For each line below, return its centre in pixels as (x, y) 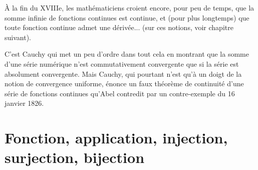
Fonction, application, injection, (116, 138)
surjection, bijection (75, 157)
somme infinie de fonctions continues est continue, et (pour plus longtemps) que (127, 17)
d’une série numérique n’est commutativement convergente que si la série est (122, 63)
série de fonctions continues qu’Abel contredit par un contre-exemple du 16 (120, 93)
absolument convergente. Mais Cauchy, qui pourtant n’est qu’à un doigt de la (123, 73)
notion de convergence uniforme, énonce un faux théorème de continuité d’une (124, 83)
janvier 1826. (24, 103)
